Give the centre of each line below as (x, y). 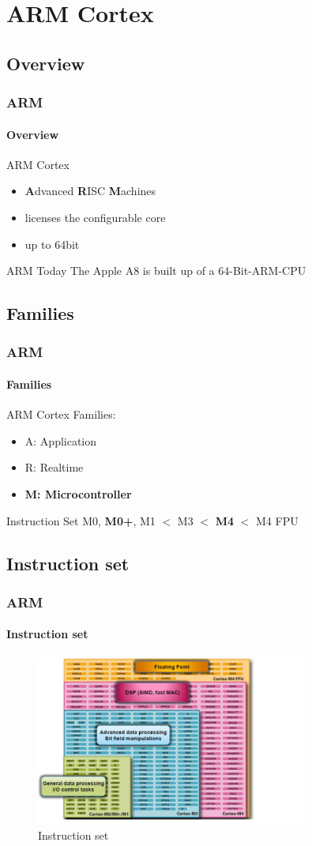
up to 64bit (52, 244)
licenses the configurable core (95, 217)
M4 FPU (277, 520)
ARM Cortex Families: (61, 414)
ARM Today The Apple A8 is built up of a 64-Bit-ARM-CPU (156, 271)
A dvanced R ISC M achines (90, 191)
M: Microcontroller (78, 493)
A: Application (61, 440)
